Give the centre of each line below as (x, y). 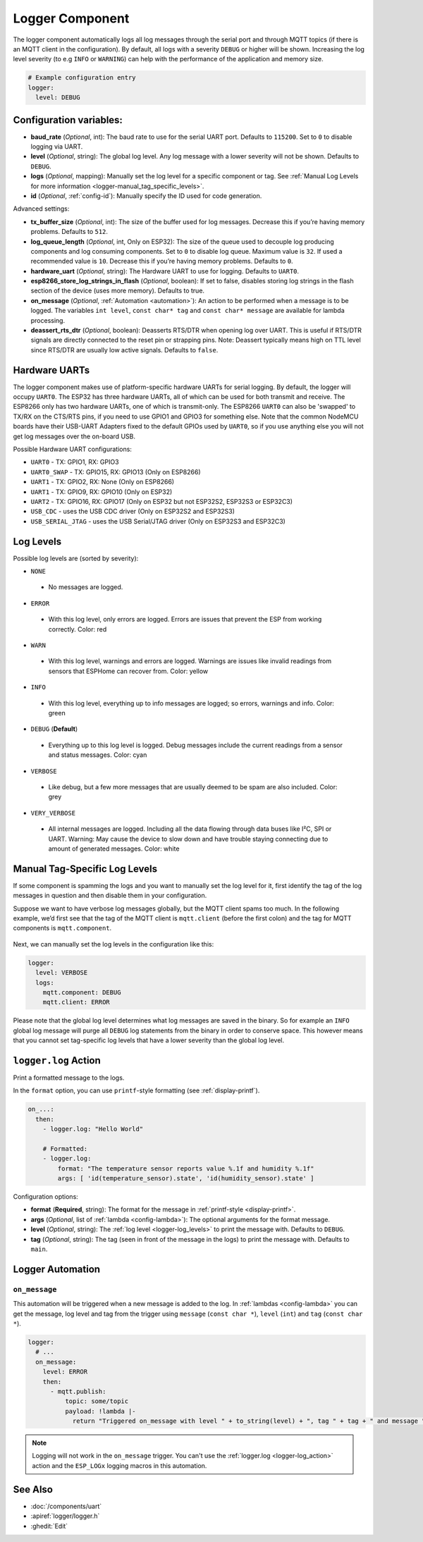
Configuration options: (46, 1197)
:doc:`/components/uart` (66, 1506)
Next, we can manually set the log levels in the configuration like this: (114, 944)
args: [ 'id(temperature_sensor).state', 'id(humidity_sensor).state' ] (186, 1178)
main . (39, 1249)
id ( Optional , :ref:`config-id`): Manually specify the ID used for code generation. (146, 196)
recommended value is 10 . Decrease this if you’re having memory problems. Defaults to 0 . (162, 261)
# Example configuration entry (82, 78)
